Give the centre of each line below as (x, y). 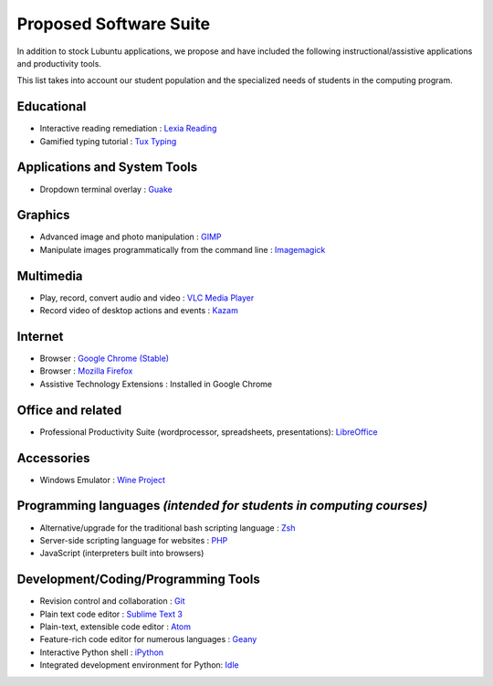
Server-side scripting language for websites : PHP (134, 540)
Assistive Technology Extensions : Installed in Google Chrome (156, 384)
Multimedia (50, 275)
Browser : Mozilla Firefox (86, 371)
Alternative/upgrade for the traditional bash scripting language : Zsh (168, 528)
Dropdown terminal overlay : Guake (106, 189)
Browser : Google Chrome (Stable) (104, 359)
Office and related (69, 410)
